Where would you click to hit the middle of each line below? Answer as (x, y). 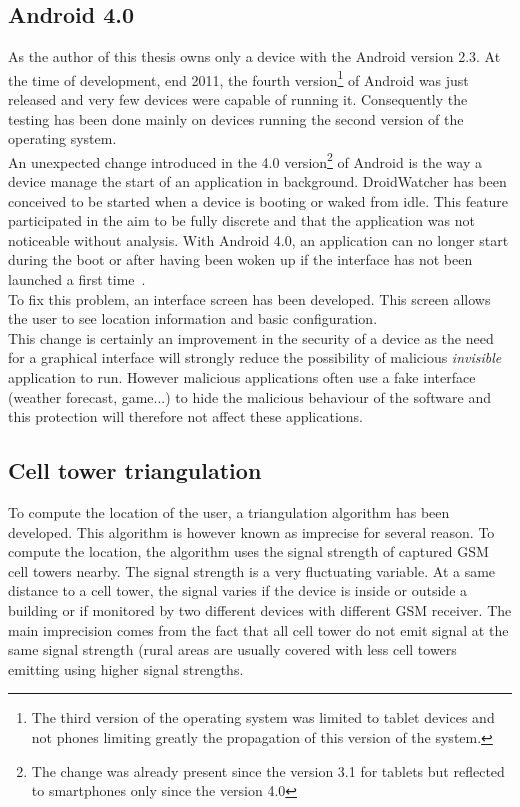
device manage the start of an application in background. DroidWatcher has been (257, 181)
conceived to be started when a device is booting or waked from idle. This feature (258, 200)
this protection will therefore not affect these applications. (186, 416)
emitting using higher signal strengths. (126, 668)
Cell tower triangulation (135, 470)
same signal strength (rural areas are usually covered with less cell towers (232, 649)
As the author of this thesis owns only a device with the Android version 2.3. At (254, 56)
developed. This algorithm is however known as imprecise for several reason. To (251, 531)
